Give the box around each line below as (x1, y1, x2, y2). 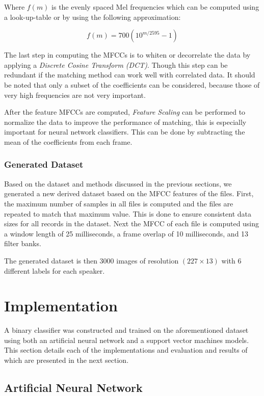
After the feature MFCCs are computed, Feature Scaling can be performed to (4, 107, 246, 117)
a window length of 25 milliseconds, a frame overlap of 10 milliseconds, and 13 (4, 228, 249, 239)
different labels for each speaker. (4, 265, 105, 276)
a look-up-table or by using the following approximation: (4, 11, 181, 22)
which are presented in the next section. (4, 355, 129, 365)
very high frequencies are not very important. (4, 89, 146, 100)
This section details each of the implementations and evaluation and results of (4, 345, 248, 355)
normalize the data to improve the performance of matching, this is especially (4, 116, 247, 127)
